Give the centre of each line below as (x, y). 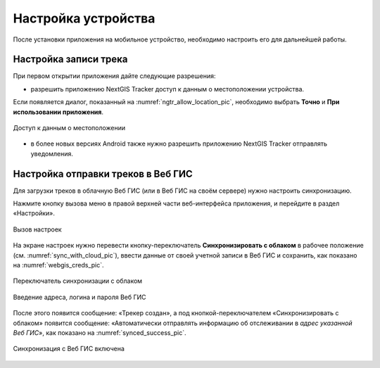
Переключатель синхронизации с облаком (78, 281)
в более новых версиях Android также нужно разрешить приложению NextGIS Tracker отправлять (179, 144)
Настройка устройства (84, 18)
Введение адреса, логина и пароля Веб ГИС (80, 297)
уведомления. (52, 153)
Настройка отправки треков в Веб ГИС (103, 173)
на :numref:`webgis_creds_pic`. (59, 265)
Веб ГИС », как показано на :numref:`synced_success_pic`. (100, 333)
